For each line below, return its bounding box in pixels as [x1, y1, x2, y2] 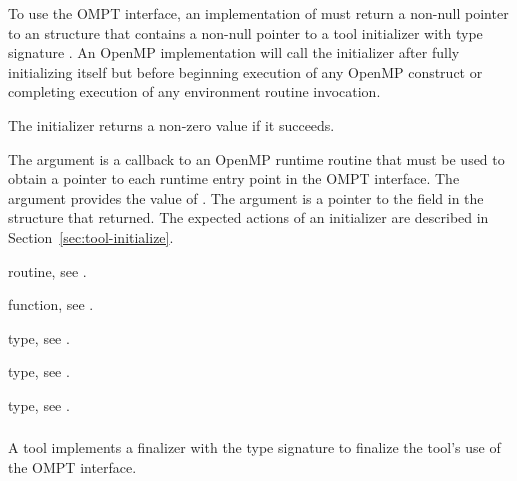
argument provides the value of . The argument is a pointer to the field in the [8, 187, 484, 208]
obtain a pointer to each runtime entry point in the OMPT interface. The [8, 168, 460, 189]
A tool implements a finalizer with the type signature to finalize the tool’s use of [8, 437, 501, 458]
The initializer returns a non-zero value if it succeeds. [8, 114, 335, 135]
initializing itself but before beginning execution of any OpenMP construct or [8, 61, 483, 82]
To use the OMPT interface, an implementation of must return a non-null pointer [8, 3, 509, 23]
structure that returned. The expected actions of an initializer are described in [8, 207, 489, 228]
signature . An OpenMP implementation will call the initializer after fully [8, 42, 460, 63]
